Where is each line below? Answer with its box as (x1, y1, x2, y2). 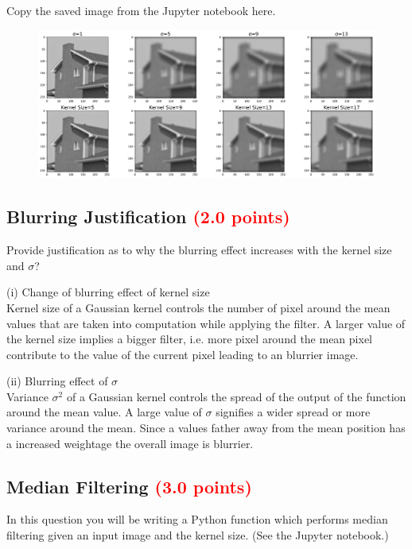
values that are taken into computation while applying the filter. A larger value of (6, 315, 406, 331)
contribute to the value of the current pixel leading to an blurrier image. (6, 346, 359, 362)
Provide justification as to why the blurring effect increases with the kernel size (6, 242, 392, 258)
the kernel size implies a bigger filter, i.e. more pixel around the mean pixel (6, 331, 372, 347)
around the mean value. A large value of (6, 404, 202, 420)
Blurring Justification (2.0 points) (6, 204, 290, 229)
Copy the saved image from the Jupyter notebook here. (6, 2, 276, 18)
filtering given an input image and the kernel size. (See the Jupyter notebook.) (6, 527, 389, 543)
